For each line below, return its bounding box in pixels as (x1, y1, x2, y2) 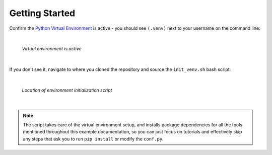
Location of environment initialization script (22, 87, 112, 93)
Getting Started (9, 8, 76, 19)
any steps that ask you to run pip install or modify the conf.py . (23, 136, 164, 142)
